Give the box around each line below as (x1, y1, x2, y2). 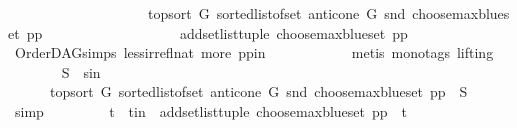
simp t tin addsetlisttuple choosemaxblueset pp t (14, 100, 408, 121)
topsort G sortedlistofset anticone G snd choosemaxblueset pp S (49, 81, 468, 102)
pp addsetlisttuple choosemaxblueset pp (26, 22, 408, 43)
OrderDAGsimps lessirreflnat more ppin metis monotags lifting (14, 42, 494, 63)
